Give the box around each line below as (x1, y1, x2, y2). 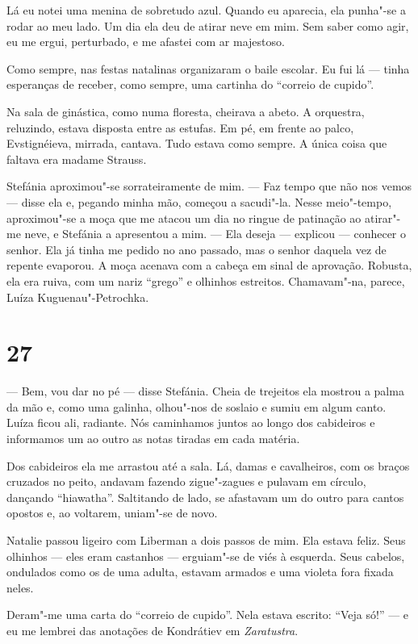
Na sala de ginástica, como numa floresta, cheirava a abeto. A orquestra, (6, 102, 365, 119)
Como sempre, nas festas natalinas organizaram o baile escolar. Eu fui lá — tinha (6, 60, 410, 77)
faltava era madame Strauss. (6, 150, 147, 167)
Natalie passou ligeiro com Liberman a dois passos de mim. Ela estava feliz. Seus (6, 531, 406, 548)
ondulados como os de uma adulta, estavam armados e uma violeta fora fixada (6, 563, 394, 580)
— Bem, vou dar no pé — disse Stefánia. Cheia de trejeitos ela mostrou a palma (6, 383, 404, 399)
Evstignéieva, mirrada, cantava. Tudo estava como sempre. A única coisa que (6, 135, 387, 152)
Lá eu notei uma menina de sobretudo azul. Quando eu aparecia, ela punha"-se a (6, 2, 406, 18)
